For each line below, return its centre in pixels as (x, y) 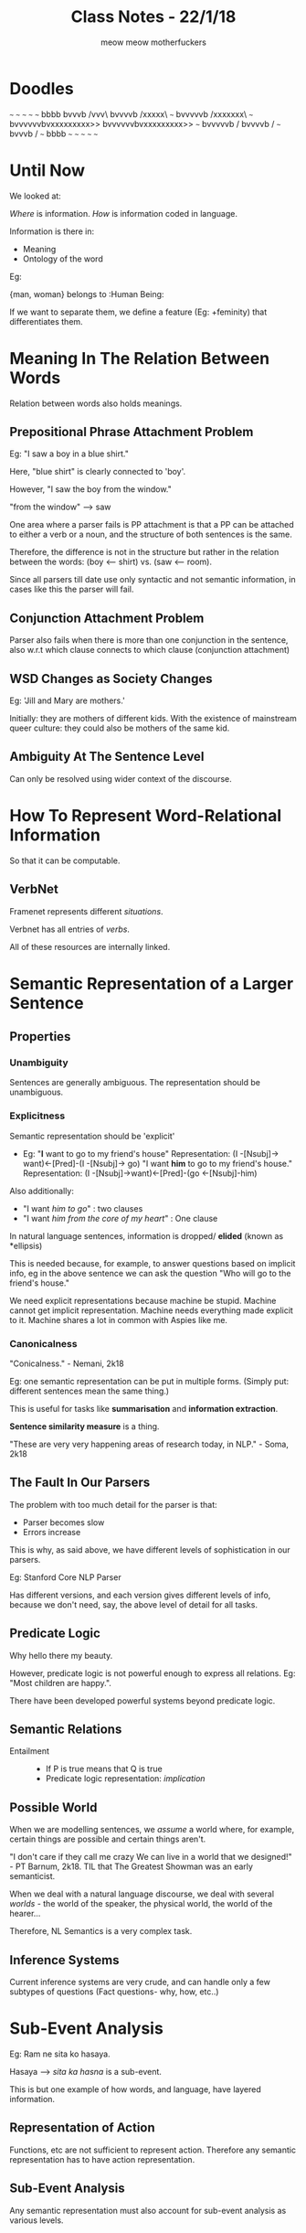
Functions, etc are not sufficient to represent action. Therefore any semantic (153, 2150)
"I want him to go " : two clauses (83, 1208)
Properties (40, 1036)
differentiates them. (47, 321)
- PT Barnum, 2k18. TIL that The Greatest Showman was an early (132, 1866)
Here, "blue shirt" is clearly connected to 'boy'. (98, 472)
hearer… (25, 1914)
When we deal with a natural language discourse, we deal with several (142, 1894)
